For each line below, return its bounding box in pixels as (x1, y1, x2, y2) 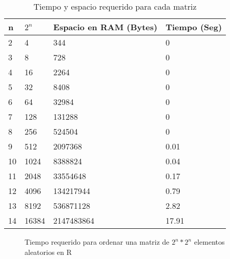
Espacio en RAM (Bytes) (53, 21, 158, 33)
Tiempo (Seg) (165, 21, 222, 33)
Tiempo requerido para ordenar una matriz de (25, 236, 170, 247)
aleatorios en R (25, 246, 72, 257)
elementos (194, 236, 225, 247)
